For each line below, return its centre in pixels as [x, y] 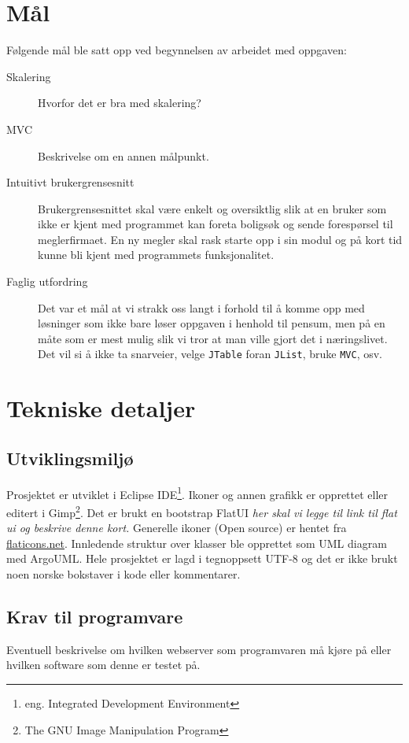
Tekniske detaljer [101, 408]
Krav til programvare [95, 616]
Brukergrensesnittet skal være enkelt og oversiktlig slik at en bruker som [212, 208]
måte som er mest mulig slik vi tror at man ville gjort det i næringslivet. [213, 338]
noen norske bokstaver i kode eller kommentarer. [123, 573]
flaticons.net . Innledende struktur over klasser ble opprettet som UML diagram [197, 543]
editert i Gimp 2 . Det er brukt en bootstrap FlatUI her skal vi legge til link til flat [202, 511]
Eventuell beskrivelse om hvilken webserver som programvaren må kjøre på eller [199, 649]
